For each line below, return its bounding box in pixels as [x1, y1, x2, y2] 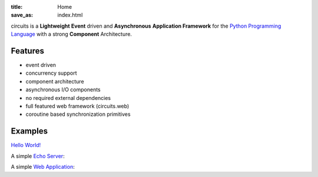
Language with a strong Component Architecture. [11, 31, 132, 38]
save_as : [11, 12, 34, 19]
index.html [57, 12, 83, 19]
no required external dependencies [25, 94, 111, 101]
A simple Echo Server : [11, 152, 65, 159]
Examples [11, 126, 48, 136]
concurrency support [25, 69, 77, 76]
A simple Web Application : [11, 163, 75, 171]
